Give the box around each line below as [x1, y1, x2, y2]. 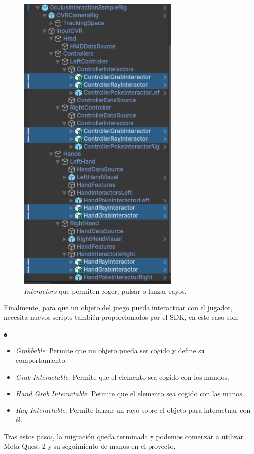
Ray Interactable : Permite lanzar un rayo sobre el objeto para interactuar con [15, 404, 251, 415]
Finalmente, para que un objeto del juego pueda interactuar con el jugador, [4, 302, 233, 312]
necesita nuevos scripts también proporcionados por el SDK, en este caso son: [4, 312, 239, 322]
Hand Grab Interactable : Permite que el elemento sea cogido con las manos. [15, 388, 244, 399]
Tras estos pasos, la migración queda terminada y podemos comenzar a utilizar [4, 431, 244, 441]
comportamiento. [15, 354, 67, 365]
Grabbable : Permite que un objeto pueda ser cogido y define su [15, 345, 205, 355]
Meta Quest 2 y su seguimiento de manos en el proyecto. [4, 441, 176, 451]
